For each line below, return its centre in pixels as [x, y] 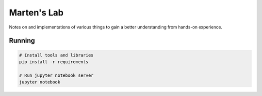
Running [22, 41]
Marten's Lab [36, 13]
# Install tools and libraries [57, 55]
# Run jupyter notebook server [57, 75]
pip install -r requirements [54, 62]
